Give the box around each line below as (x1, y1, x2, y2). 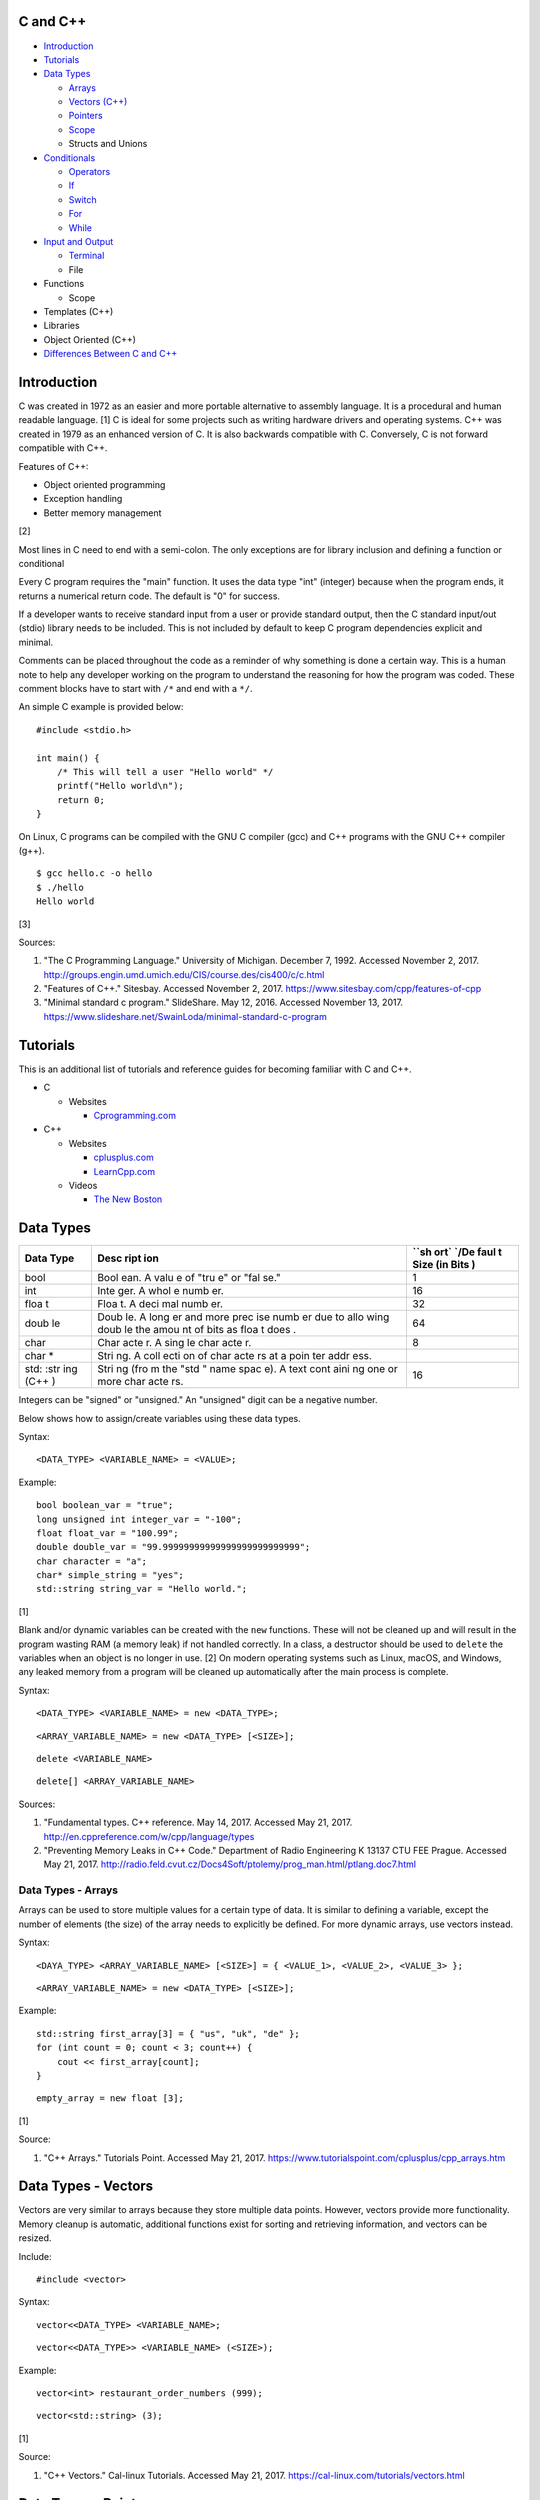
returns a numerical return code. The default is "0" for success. (18, 590, 280, 602)
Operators (68, 166, 111, 178)
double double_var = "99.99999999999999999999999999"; (36, 1541, 311, 1553)
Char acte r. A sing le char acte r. (96, 1336, 252, 1350)
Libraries (43, 320, 80, 332)
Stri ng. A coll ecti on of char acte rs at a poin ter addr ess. (96, 1349, 372, 1363)
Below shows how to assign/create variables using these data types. (18, 1412, 302, 1424)
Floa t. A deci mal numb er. (96, 1297, 224, 1311)
